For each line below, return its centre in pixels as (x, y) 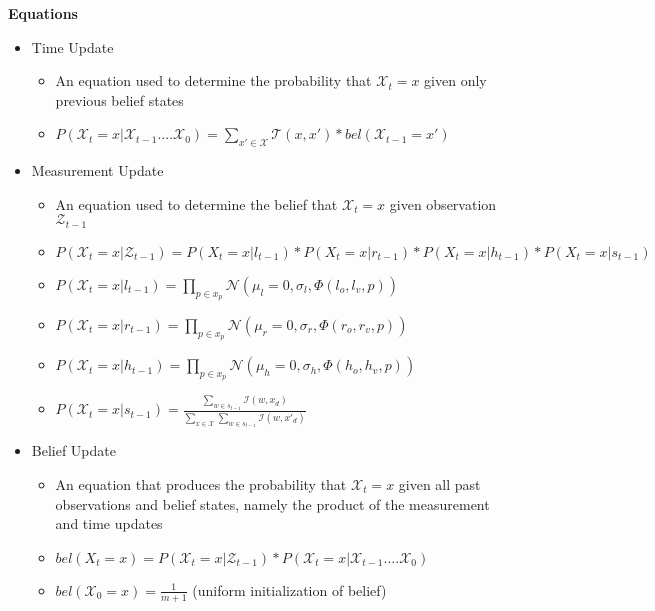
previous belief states (119, 99)
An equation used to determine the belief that (196, 203)
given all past (439, 483)
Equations (43, 13)
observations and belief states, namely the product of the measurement (272, 503)
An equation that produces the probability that (201, 483)
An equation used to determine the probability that (213, 80)
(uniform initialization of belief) (289, 589)
